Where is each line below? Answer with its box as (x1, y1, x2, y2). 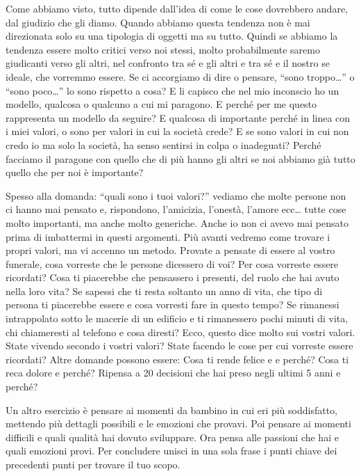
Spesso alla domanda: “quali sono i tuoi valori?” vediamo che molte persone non (6, 188, 346, 203)
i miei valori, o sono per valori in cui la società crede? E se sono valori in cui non (6, 124, 349, 138)
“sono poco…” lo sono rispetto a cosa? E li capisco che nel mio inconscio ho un (6, 83, 339, 97)
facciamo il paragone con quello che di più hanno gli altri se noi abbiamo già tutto (6, 151, 355, 166)
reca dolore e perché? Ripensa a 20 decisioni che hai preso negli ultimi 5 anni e (6, 365, 341, 380)
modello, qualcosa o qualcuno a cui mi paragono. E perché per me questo (6, 97, 317, 111)
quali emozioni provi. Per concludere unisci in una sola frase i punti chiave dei (6, 443, 337, 458)
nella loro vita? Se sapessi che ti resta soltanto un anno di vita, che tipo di (6, 283, 323, 298)
